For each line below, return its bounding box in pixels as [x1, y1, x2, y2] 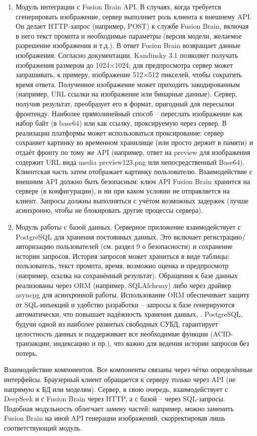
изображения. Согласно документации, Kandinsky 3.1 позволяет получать [15, 49, 238, 60]
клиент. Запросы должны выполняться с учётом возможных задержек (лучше [15, 195, 249, 205]
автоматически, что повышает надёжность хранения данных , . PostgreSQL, [15, 309, 243, 319]
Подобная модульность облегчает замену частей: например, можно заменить [4, 403, 234, 413]
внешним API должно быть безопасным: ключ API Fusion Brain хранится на [15, 176, 250, 186]
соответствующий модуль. [4, 422, 82, 433]
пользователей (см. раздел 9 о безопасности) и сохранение [56, 241, 233, 251]
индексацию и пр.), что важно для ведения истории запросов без [53, 338, 249, 348]
